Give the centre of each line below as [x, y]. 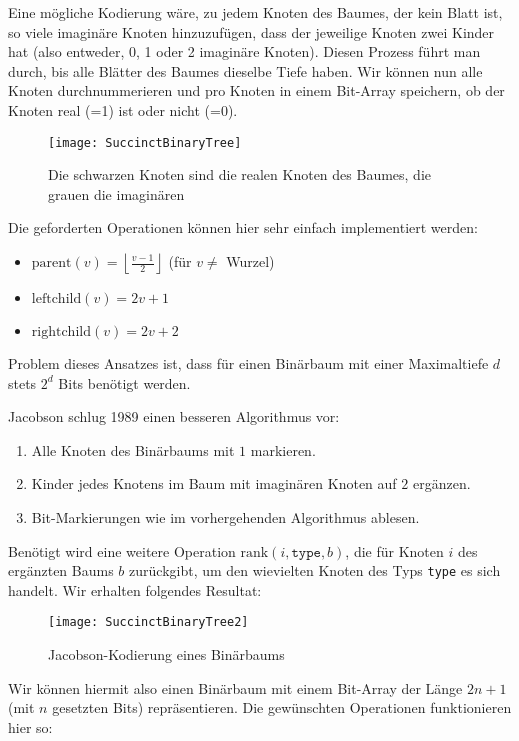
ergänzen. [441, 483]
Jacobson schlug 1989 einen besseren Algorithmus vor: [174, 416]
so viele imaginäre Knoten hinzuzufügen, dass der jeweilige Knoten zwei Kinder [251, 31]
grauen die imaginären [116, 193]
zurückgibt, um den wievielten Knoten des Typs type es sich [315, 570]
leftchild [56, 299]
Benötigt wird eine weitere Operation [122, 550]
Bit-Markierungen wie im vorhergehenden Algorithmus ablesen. [225, 516]
